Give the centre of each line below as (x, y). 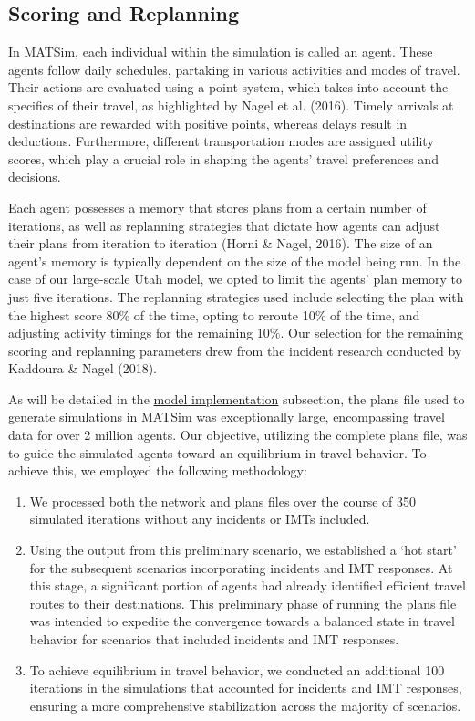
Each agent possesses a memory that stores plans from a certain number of (217, 207)
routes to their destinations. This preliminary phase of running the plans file (243, 603)
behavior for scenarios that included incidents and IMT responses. (214, 639)
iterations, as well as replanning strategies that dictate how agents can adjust (224, 225)
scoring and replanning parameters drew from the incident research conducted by (235, 350)
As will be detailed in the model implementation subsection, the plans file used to (237, 398)
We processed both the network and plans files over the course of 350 (223, 501)
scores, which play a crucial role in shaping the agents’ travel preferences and (223, 158)
